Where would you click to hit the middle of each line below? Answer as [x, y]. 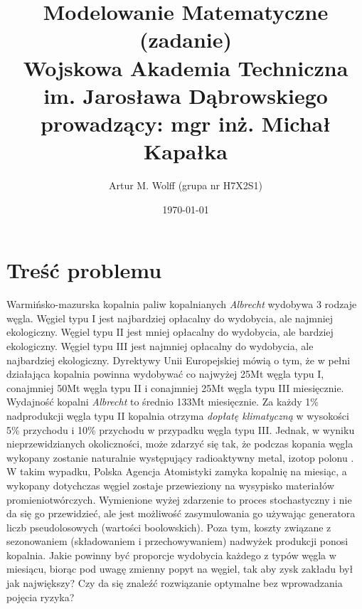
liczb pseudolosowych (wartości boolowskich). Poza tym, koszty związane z [169, 527]
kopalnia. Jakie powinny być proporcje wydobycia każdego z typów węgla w [171, 555]
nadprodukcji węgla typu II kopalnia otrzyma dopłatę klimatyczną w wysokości [178, 415]
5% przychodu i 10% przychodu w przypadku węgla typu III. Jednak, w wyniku [181, 429]
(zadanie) [186, 39]
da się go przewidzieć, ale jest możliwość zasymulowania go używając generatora [181, 513]
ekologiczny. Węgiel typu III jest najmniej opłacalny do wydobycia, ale [160, 345]
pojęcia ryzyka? [41, 597]
